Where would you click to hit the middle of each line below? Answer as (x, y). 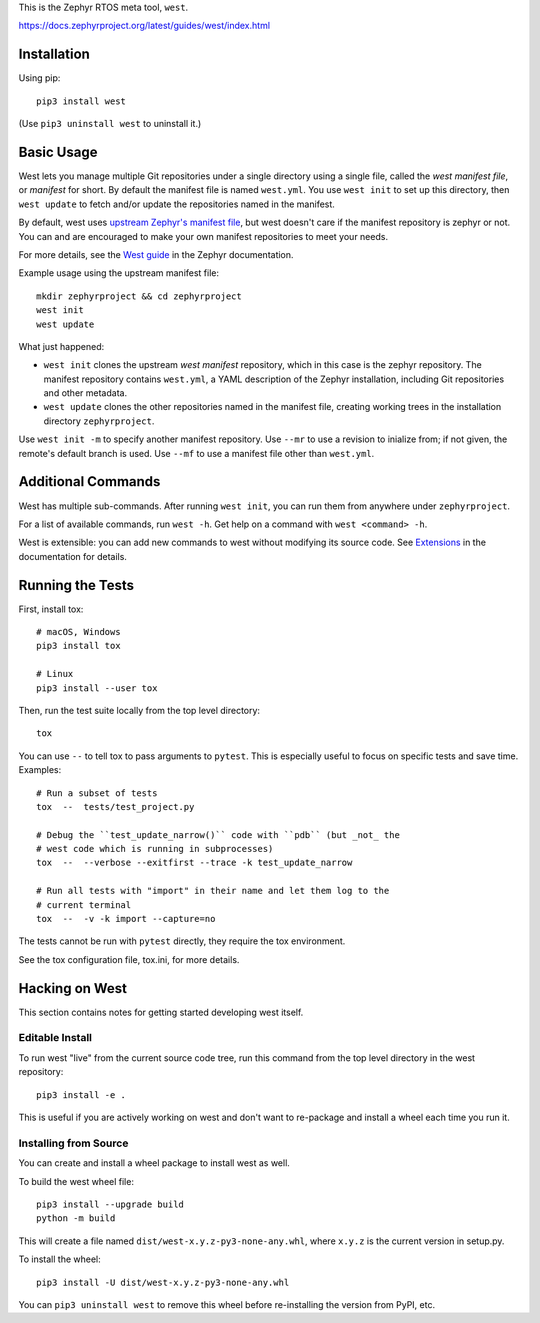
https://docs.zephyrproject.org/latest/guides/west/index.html (144, 26)
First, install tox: (51, 609)
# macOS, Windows (78, 631)
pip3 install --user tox (97, 688)
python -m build (76, 1218)
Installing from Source (73, 1143)
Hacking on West (73, 988)
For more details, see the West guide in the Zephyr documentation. (156, 254)
